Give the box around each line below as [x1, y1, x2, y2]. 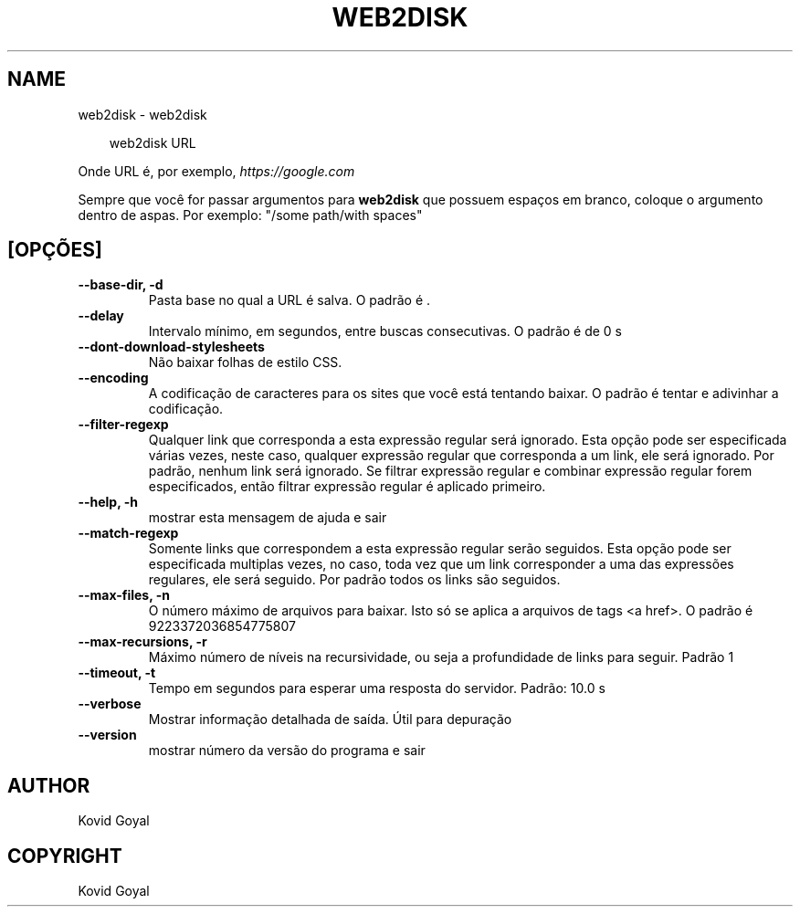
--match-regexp [78, 525, 179, 541]
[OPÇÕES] [7, 238, 102, 262]
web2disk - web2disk [78, 106, 207, 122]
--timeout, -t [78, 665, 156, 681]
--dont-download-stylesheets [78, 339, 265, 355]
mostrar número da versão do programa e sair [148, 742, 426, 759]
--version [78, 727, 137, 743]
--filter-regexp [78, 416, 169, 433]
